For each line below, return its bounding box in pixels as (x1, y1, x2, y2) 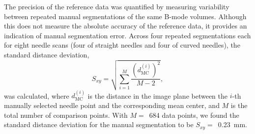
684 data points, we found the (149, 109, 239, 120)
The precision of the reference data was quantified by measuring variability (4, 1, 229, 11)
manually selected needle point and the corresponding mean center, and (4, 100, 220, 110)
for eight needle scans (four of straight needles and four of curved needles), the (4, 40, 240, 50)
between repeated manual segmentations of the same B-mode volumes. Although (4, 11, 247, 21)
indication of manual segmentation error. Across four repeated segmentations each (4, 30, 251, 40)
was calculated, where (4, 90, 69, 101)
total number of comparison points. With (4, 109, 128, 120)
